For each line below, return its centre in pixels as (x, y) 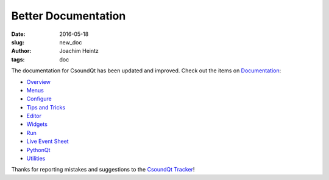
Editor (34, 116)
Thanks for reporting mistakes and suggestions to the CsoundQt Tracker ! (103, 170)
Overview (39, 81)
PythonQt (38, 150)
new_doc (71, 42)
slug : (18, 42)
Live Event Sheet (48, 141)
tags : (18, 59)
